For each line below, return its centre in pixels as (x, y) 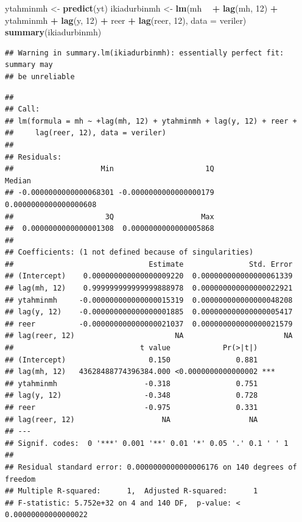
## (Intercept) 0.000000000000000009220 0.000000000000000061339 (149, 276)
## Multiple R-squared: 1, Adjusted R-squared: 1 (132, 491)
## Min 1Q (110, 169)
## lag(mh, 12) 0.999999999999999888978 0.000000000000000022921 (149, 288)
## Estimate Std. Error (149, 264)
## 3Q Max (110, 217)
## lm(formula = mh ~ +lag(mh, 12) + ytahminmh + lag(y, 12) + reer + (151, 121)
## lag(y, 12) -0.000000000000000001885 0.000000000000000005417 (149, 312)
